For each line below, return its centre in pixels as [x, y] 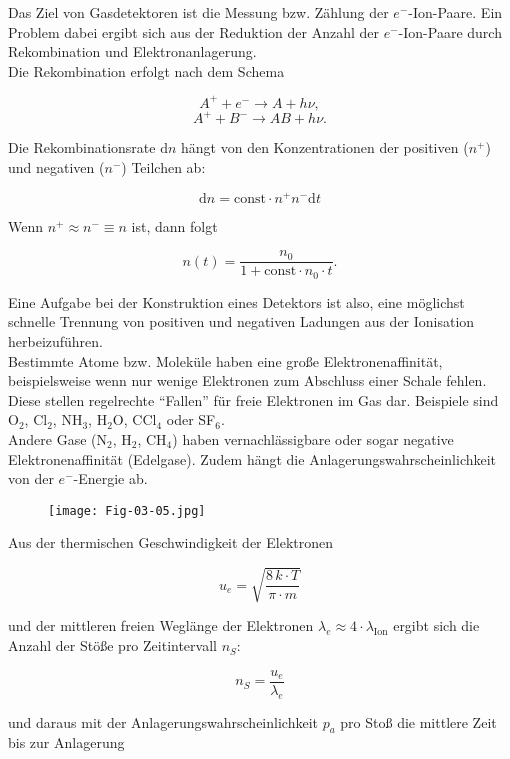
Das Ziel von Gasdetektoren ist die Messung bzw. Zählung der [198, 12]
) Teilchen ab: [163, 166]
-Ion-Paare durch [450, 31]
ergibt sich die [436, 625]
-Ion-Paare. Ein [455, 12]
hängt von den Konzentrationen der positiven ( [325, 147]
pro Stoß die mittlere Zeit [418, 721]
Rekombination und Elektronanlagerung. [132, 51]
